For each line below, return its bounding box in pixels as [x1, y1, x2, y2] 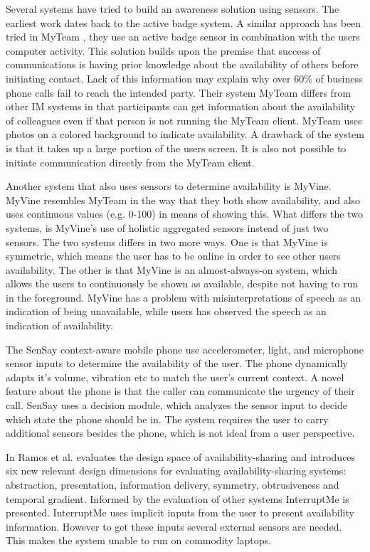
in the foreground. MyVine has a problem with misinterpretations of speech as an [6, 290, 361, 304]
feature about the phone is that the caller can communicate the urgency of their [6, 383, 355, 398]
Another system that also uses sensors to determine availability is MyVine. [6, 179, 332, 193]
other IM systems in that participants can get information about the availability [6, 99, 356, 114]
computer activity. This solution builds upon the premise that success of [6, 43, 321, 58]
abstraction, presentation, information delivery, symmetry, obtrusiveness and [6, 477, 339, 492]
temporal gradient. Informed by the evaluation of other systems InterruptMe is [6, 491, 349, 506]
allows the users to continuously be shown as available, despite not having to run [6, 276, 359, 291]
